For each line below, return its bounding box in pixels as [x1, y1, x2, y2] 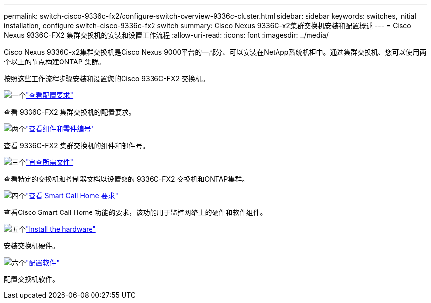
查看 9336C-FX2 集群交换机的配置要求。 [4, 108, 136, 116]
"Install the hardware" [26, 225, 96, 233]
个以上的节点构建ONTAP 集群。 [4, 58, 105, 66]
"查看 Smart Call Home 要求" [26, 191, 119, 200]
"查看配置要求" [26, 91, 74, 99]
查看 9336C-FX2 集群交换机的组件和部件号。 [4, 141, 150, 150]
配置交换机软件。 [4, 275, 59, 283]
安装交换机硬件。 [4, 242, 59, 250]
